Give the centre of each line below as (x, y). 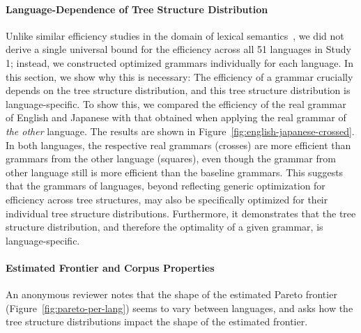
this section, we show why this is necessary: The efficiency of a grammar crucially (179, 76)
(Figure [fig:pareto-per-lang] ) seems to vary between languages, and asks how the (179, 308)
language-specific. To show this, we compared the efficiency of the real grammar (176, 103)
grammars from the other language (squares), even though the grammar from (171, 158)
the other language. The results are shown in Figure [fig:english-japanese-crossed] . (180, 131)
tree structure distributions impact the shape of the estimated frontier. (157, 322)
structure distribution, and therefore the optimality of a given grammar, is (164, 227)
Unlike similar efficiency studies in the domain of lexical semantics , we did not (175, 35)
